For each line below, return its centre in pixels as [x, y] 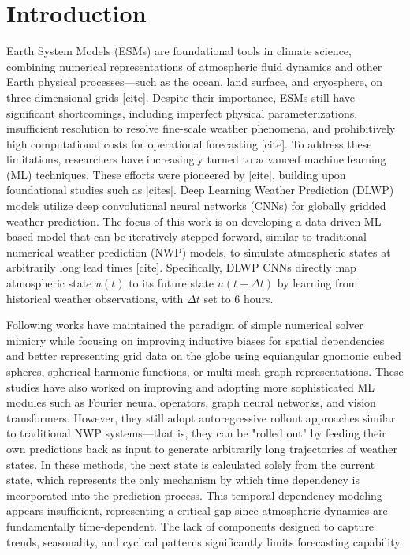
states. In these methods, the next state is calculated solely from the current [191, 464]
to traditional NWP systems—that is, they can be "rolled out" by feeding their [196, 433]
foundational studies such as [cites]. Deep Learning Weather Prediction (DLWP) [200, 190]
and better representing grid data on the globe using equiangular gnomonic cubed [204, 356]
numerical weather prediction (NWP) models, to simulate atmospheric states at [199, 251]
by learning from [317, 283]
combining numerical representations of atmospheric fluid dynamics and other [194, 66]
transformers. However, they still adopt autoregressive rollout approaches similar [201, 417]
